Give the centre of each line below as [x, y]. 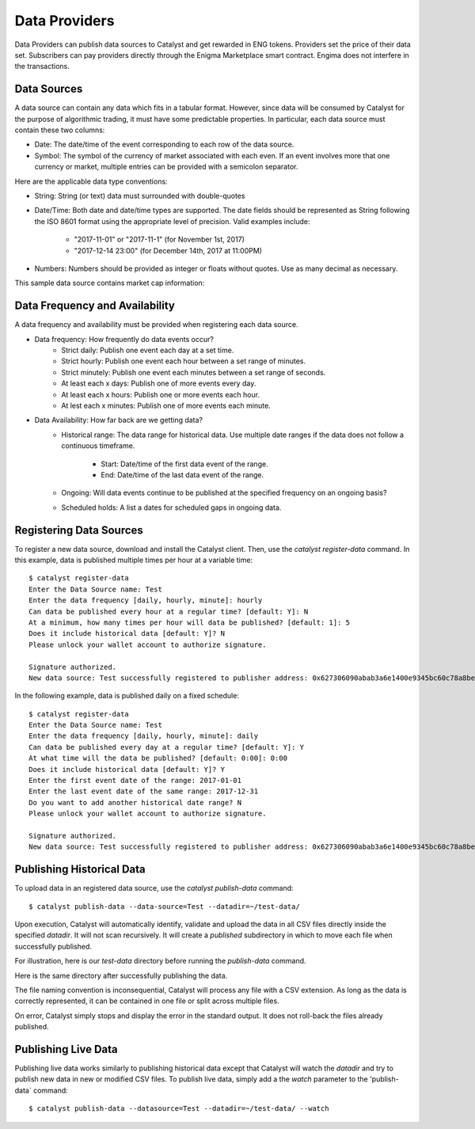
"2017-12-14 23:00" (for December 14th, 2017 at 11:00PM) [168, 250]
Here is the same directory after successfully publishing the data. [121, 975]
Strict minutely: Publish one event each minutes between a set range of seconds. [194, 372]
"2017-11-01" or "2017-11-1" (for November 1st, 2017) [160, 239]
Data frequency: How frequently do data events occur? [124, 339]
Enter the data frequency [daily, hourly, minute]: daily [144, 736]
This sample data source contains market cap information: [110, 283]
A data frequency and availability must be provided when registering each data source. [156, 325]
